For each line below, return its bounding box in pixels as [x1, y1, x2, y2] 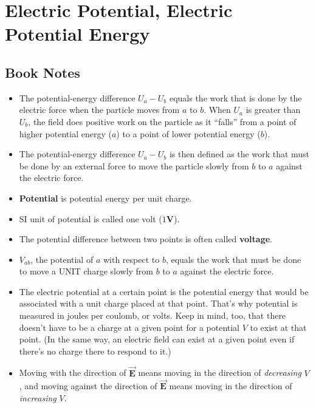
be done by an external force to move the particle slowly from [19, 159, 249, 172]
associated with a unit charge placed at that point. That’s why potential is [19, 297, 298, 310]
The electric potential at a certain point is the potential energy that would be [19, 285, 309, 297]
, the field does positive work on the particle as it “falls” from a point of [28, 115, 297, 127]
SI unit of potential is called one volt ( [19, 212, 162, 225]
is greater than [246, 103, 301, 116]
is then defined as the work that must [169, 148, 310, 160]
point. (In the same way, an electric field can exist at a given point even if [19, 333, 295, 345]
